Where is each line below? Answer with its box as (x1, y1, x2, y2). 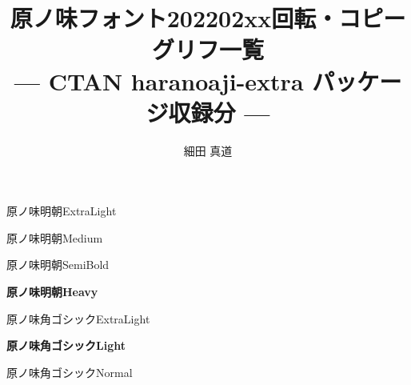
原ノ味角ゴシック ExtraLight (6, 310, 150, 327)
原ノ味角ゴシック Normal (6, 363, 133, 380)
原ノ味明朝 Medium (6, 229, 103, 246)
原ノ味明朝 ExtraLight (6, 203, 117, 219)
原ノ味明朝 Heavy (6, 283, 98, 300)
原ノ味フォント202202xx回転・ (10, 2, 339, 34)
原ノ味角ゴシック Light (6, 337, 126, 354)
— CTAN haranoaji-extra (14, 64, 304, 97)
